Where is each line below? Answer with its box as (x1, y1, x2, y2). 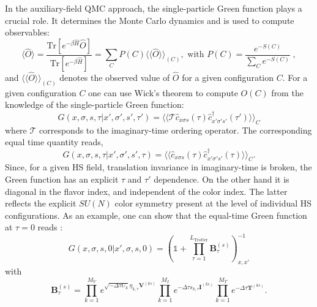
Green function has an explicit (5, 172, 119, 185)
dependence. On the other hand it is (154, 172, 289, 185)
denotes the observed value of (59, 70, 170, 83)
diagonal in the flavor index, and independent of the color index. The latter (5, 184, 288, 197)
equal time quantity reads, (5, 135, 103, 148)
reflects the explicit (5, 197, 76, 210)
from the (271, 86, 304, 99)
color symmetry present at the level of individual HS (114, 197, 312, 210)
